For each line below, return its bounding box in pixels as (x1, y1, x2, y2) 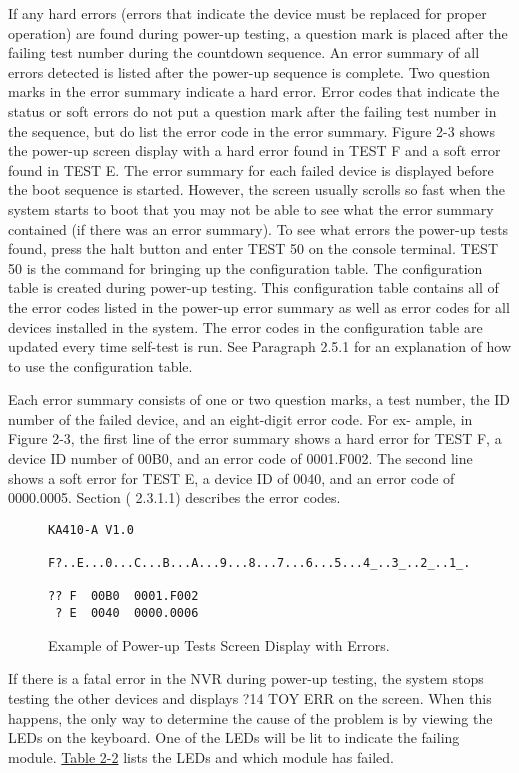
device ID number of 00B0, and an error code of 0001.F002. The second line (8, 448, 473, 469)
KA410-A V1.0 (48, 522, 134, 537)
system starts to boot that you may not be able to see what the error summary (8, 198, 494, 219)
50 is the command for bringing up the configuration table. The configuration (8, 257, 483, 278)
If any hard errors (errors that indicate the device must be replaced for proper (8, 3, 487, 23)
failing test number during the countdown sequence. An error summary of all (8, 42, 480, 63)
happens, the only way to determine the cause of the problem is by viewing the (8, 707, 493, 728)
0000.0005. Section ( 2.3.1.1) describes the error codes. (8, 487, 341, 508)
